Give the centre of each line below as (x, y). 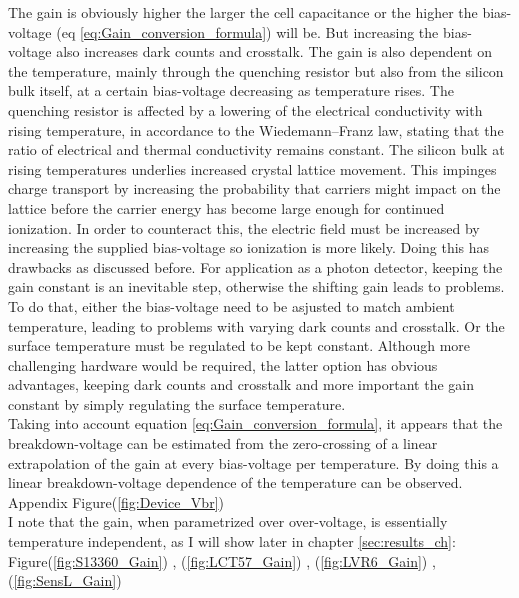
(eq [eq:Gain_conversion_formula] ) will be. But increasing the (247, 31)
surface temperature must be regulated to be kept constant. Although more (239, 345)
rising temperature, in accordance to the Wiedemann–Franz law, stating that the (256, 129)
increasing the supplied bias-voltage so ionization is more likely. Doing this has (249, 247)
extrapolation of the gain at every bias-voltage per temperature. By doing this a (253, 462)
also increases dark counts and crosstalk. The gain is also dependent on (274, 51)
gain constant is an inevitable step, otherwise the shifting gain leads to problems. (256, 286)
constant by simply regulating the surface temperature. (177, 403)
